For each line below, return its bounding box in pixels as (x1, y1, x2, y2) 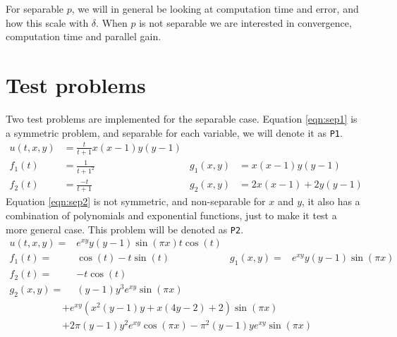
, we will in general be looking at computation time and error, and (71, 1, 359, 16)
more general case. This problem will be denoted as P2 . (6, 221, 244, 236)
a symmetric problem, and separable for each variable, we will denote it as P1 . (6, 125, 343, 140)
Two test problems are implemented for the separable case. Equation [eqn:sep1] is (6, 111, 358, 125)
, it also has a (302, 194, 360, 209)
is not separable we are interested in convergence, (139, 15, 352, 30)
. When (96, 15, 128, 30)
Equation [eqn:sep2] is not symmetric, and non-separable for (6, 194, 266, 209)
